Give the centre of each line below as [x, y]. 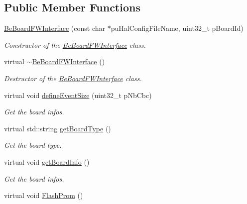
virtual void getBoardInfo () [47, 161]
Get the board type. [33, 145]
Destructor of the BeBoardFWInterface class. [73, 78]
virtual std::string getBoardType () [58, 128]
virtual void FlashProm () [44, 195]
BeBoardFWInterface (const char [55, 28]
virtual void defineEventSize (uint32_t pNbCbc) [78, 95]
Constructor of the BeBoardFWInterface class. [75, 45]
